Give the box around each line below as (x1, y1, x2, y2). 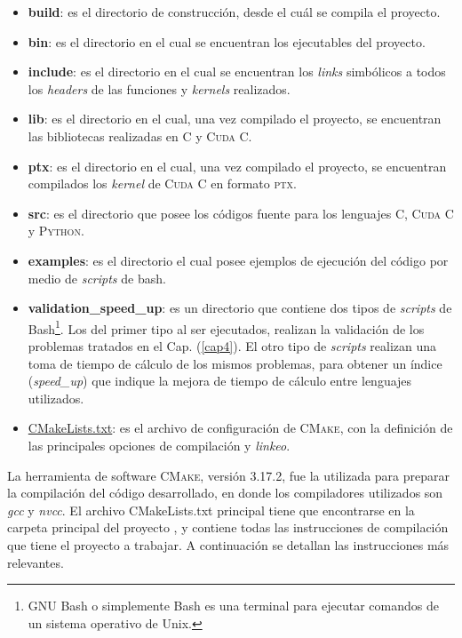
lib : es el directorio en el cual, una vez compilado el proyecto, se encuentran (28, 109, 442, 128)
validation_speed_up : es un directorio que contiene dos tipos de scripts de (28, 299, 452, 317)
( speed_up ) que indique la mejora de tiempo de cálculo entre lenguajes (28, 371, 412, 390)
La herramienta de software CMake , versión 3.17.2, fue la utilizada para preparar (7, 466, 450, 484)
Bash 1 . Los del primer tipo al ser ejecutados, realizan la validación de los (28, 316, 425, 338)
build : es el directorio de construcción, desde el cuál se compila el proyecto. (28, 3, 441, 20)
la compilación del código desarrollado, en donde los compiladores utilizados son (7, 483, 443, 502)
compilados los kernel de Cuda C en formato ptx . (28, 174, 297, 193)
